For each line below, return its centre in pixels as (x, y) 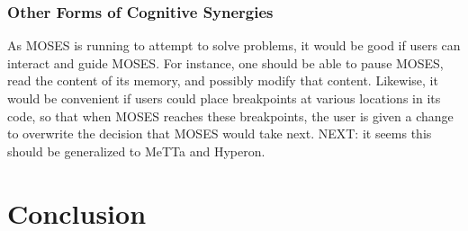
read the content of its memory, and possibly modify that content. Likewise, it (223, 80)
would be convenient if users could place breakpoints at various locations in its (224, 98)
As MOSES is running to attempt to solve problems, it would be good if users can (234, 45)
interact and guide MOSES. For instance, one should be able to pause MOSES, (225, 62)
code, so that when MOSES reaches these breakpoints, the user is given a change (230, 115)
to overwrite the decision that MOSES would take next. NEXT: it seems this (220, 133)
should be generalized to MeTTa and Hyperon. (136, 151)
